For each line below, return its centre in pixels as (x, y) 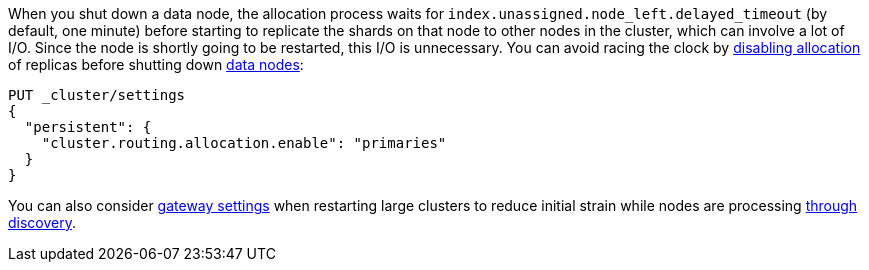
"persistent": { (88, 127)
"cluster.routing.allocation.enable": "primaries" (244, 143)
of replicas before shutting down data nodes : (156, 64)
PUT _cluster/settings (97, 95)
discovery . (42, 222)
